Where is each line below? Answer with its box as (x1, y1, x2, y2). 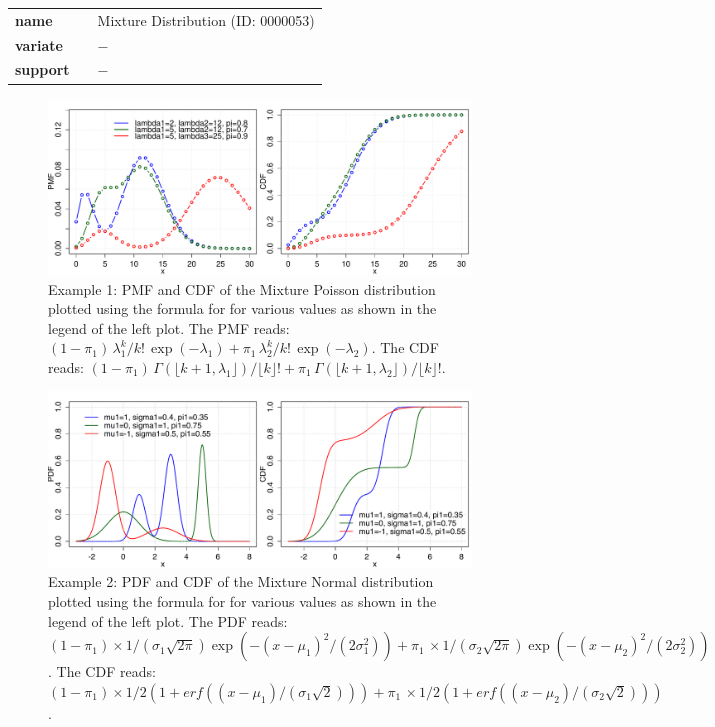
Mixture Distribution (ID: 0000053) (97, 9, 315, 30)
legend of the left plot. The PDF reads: (48, 610, 288, 631)
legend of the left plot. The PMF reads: (48, 317, 290, 338)
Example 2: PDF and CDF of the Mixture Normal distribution (48, 571, 434, 592)
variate (15, 34, 63, 55)
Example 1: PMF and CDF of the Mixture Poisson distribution (48, 278, 436, 299)
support (15, 59, 70, 80)
